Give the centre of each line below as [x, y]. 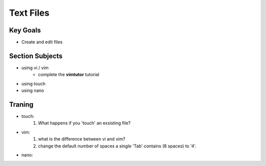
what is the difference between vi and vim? [82, 139]
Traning [21, 104]
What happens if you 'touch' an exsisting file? [84, 123]
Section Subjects [36, 56]
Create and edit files [42, 42]
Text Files [29, 13]
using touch [33, 83]
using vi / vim [35, 68]
